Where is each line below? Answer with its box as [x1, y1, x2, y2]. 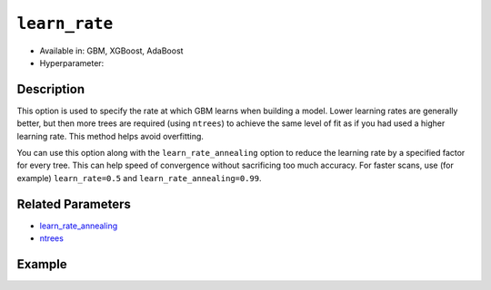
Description [16, 82, 85, 97]
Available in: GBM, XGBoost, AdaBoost [39, 45, 184, 56]
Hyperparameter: [39, 57, 105, 68]
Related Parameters [16, 196, 132, 212]
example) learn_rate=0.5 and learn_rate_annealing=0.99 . [16, 172, 263, 183]
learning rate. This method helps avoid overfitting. [16, 130, 205, 141]
